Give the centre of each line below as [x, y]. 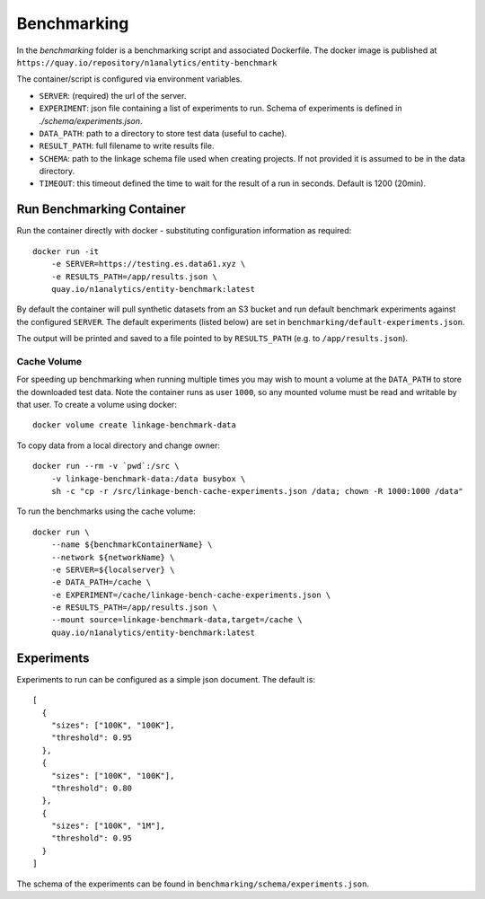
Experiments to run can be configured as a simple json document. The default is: [166, 679]
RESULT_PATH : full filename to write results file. [127, 146]
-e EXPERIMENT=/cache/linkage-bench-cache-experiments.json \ [191, 595]
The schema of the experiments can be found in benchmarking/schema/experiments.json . [193, 884]
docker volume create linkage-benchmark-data [135, 425]
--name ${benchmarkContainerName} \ [132, 545]
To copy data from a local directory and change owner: [118, 445]
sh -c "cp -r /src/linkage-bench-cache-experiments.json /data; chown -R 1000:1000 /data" [257, 491]
